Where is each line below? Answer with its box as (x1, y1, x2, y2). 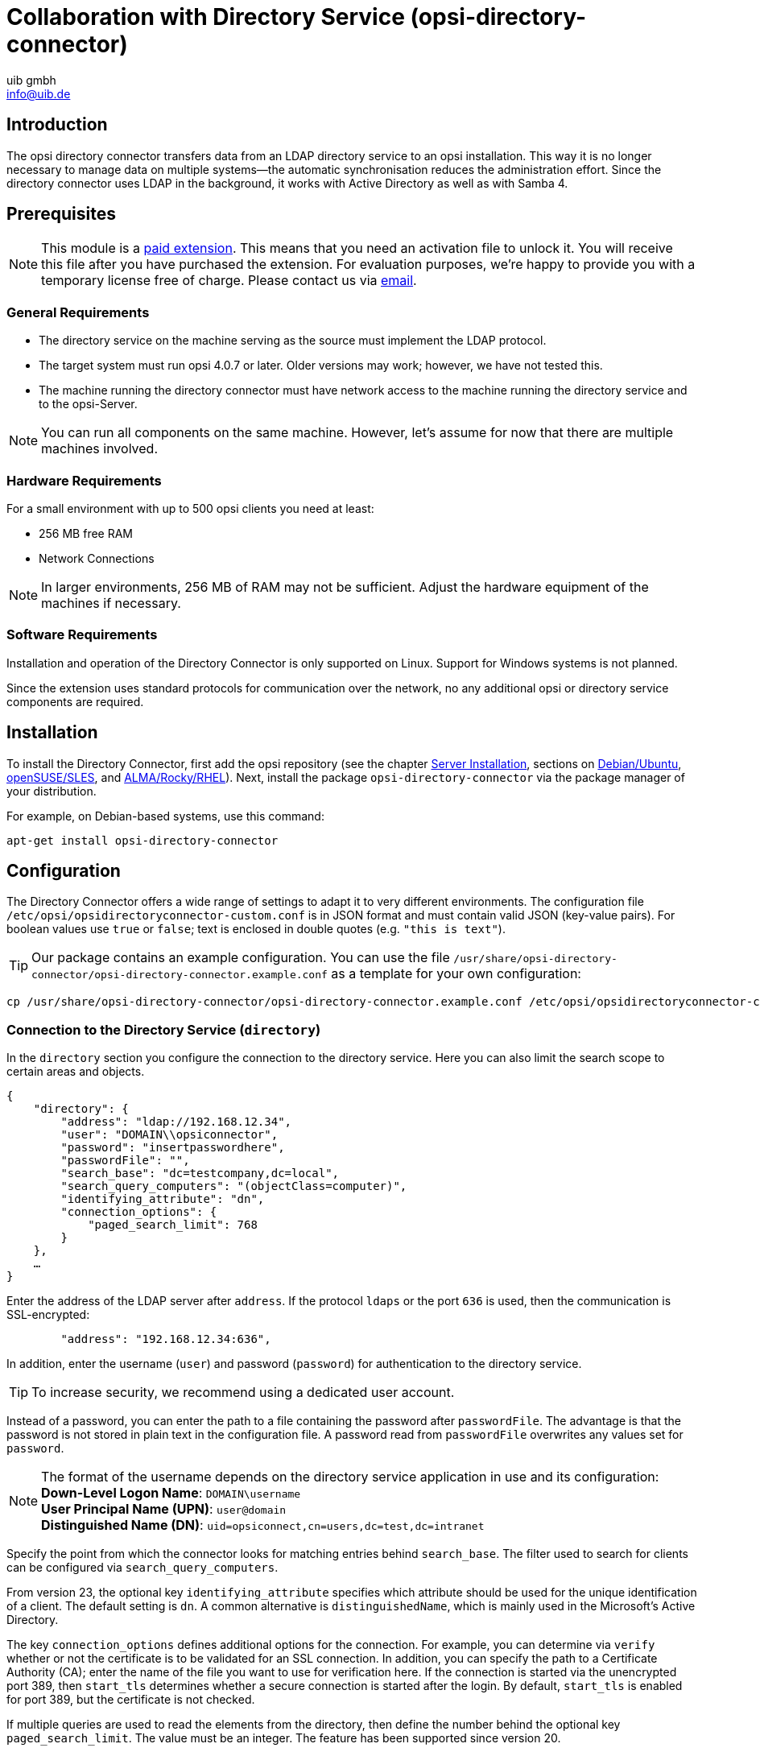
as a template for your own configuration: (331, 965, 581, 982)
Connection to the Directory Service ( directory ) (6, 1021, 321, 1038)
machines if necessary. (41, 594, 181, 611)
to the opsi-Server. (39, 397, 138, 411)
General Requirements (6, 304, 150, 320)
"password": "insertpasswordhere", (60, 1141, 285, 1155)
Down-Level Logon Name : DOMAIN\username (41, 1485, 301, 1502)
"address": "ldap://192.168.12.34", (60, 1115, 292, 1129)
